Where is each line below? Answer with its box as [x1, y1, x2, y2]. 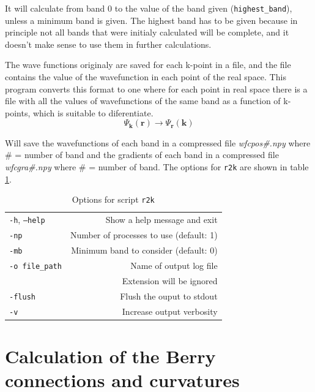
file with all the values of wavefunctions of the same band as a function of [5, 94, 281, 107]
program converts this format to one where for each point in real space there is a [5, 82, 308, 95]
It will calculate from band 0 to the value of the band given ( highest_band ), [5, 2, 292, 14]
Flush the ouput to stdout [120, 289, 218, 302]
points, [5, 106, 31, 119]
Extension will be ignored [122, 274, 218, 287]
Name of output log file [130, 258, 218, 271]
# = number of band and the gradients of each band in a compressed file [5, 148, 279, 161]
